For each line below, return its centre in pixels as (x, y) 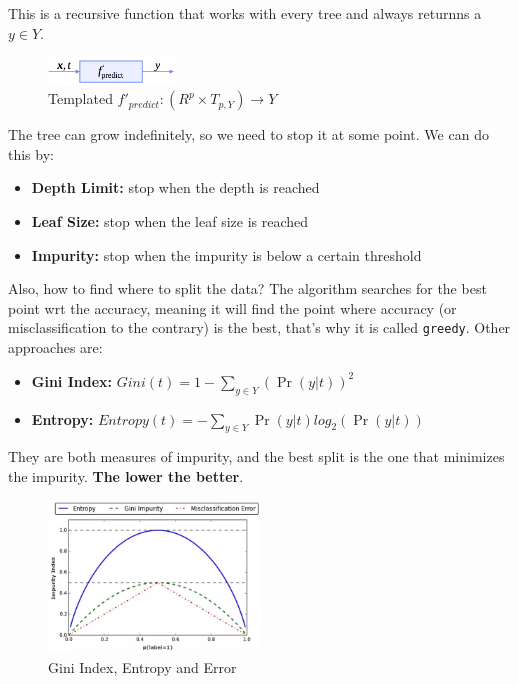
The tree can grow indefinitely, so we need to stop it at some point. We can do (248, 134)
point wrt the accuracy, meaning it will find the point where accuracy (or (232, 307)
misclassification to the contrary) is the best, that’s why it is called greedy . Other (259, 327)
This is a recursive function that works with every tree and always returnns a (245, 13)
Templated (80, 98)
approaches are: (55, 347)
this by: (31, 153)
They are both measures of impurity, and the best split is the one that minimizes (256, 456)
